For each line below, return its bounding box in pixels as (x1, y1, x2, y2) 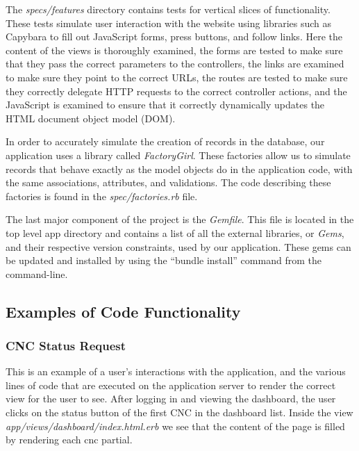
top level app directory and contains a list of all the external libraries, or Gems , (6, 225, 344, 240)
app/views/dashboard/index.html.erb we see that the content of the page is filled (6, 418, 345, 433)
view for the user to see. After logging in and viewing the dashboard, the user (6, 391, 336, 406)
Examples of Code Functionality (6, 300, 241, 322)
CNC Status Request (6, 336, 126, 354)
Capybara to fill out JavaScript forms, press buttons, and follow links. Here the (6, 29, 342, 44)
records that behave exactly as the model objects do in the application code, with (6, 161, 353, 176)
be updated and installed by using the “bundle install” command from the (6, 253, 322, 268)
